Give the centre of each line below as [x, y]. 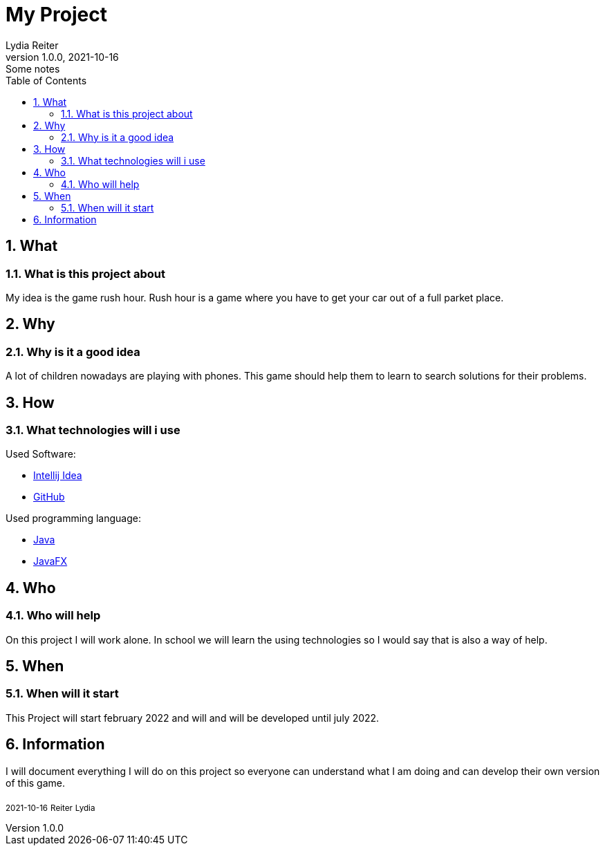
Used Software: [41, 454]
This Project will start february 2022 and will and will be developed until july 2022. [193, 718]
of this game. [35, 783]
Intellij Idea [58, 476]
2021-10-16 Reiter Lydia [50, 808]
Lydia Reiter [32, 45]
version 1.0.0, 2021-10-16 [62, 57]
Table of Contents [46, 80]
